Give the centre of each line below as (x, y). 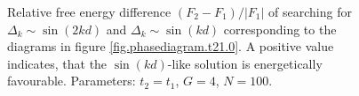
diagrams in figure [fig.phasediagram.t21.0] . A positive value (171, 46)
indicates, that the (57, 63)
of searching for (310, 11)
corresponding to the (280, 29)
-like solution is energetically (245, 63)
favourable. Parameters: (72, 81)
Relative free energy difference (89, 11)
